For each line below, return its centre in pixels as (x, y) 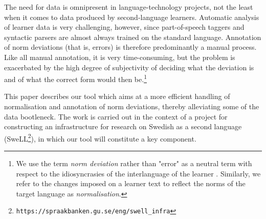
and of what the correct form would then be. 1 (75, 78)
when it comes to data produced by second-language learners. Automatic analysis (132, 17)
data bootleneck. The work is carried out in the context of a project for (116, 116)
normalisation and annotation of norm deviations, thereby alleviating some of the (132, 106)
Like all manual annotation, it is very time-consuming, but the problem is (120, 57)
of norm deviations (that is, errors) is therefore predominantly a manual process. (130, 47)
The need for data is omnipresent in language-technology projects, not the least (129, 7)
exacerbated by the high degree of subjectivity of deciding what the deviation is (129, 67)
